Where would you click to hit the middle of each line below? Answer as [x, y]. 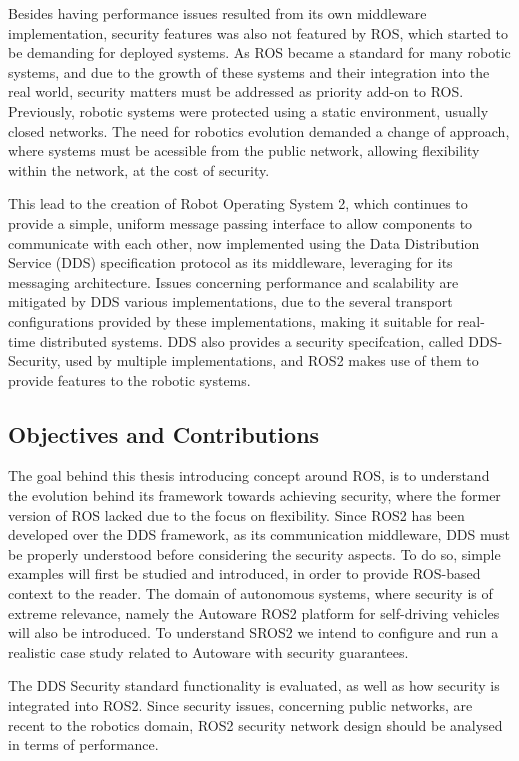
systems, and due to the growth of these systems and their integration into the [249, 71]
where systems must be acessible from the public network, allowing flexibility [244, 150]
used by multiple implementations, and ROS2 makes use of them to [272, 360]
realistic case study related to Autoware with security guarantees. [208, 651]
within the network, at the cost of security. [139, 169]
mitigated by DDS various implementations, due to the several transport [230, 301]
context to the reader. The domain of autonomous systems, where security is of [250, 593]
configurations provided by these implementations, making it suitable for [230, 320]
